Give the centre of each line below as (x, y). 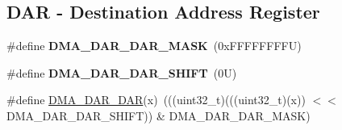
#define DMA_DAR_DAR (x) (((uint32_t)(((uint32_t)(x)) (156, 100)
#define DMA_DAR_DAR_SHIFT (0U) (122, 72)
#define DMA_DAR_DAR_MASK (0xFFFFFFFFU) (154, 46)
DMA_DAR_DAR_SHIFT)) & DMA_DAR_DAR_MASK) (158, 115)
